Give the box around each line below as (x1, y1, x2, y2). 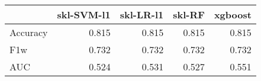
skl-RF (173, 8, 205, 21)
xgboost (214, 8, 252, 21)
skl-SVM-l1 (57, 8, 111, 21)
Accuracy (9, 25, 48, 39)
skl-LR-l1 (120, 8, 164, 21)
